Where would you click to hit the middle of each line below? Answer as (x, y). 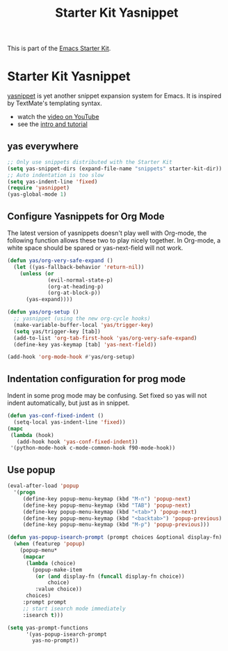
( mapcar (34, 557)
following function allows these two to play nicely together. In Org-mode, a (114, 240)
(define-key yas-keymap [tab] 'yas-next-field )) (85, 344)
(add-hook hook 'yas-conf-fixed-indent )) (77, 442)
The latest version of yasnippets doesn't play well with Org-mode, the (107, 233)
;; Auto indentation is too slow (56, 175)
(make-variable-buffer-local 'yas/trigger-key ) (84, 325)
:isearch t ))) (43, 615)
